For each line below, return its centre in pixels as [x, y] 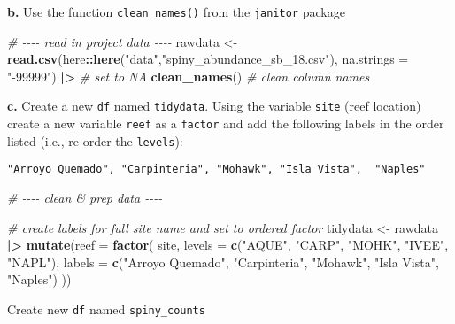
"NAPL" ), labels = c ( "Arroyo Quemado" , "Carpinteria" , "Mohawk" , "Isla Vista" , [223, 262]
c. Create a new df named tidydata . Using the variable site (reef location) [214, 106]
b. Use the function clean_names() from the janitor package [176, 12]
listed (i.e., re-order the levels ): [95, 140]
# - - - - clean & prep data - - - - [85, 198]
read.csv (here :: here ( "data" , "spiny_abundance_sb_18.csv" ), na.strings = [208, 59]
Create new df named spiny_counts [106, 309]
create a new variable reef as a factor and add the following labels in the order [226, 123]
